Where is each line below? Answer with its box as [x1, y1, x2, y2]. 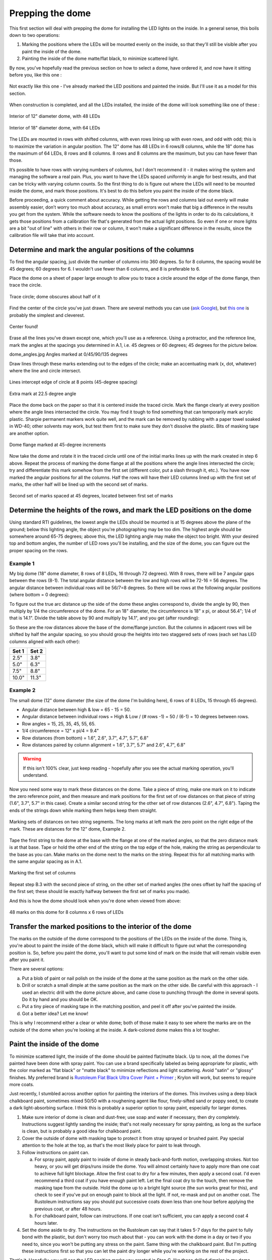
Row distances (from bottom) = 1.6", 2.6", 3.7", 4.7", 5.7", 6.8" [22, 735, 149, 741]
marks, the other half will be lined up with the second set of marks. [9, 481, 148, 487]
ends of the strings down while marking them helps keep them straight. [9, 807, 157, 813]
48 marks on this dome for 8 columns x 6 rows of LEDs [9, 909, 124, 915]
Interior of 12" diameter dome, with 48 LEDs [9, 113, 100, 119]
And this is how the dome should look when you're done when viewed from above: [9, 898, 181, 904]
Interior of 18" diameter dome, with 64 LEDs [9, 124, 100, 131]
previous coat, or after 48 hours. [34, 1206, 102, 1212]
